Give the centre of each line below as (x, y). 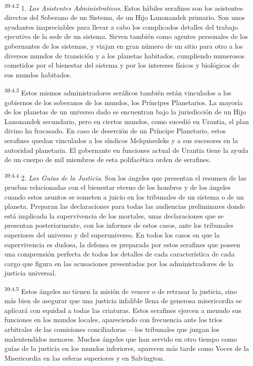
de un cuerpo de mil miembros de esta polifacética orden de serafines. (108, 159)
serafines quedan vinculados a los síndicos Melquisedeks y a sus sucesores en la (121, 140)
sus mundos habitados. (38, 74)
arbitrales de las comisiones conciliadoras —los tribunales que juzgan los (112, 329)
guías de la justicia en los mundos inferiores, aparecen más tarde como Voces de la (127, 348)
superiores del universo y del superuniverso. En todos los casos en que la (112, 235)
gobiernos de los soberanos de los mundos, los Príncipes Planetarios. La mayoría (124, 102)
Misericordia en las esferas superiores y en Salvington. (85, 357)
